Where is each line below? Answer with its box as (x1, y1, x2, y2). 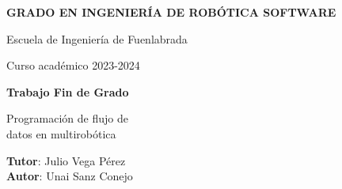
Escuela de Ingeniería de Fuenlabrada (6, 30, 188, 47)
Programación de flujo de (6, 110, 128, 127)
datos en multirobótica (6, 125, 116, 142)
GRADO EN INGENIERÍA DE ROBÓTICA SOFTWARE (6, 4, 336, 20)
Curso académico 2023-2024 (6, 57, 140, 74)
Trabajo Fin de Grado (6, 83, 129, 100)
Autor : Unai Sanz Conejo (6, 168, 133, 184)
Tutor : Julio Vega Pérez (6, 152, 126, 168)
